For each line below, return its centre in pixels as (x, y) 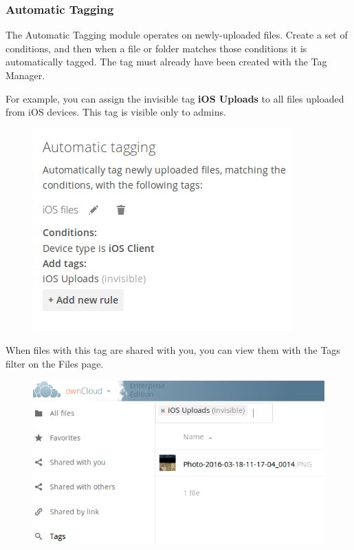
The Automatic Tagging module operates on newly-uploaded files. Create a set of (177, 35)
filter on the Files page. (55, 363)
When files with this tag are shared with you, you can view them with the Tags (173, 350)
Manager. (25, 75)
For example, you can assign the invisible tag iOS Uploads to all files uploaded (175, 98)
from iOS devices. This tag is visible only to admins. (116, 112)
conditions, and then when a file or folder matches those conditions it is (156, 48)
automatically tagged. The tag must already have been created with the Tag (166, 62)
